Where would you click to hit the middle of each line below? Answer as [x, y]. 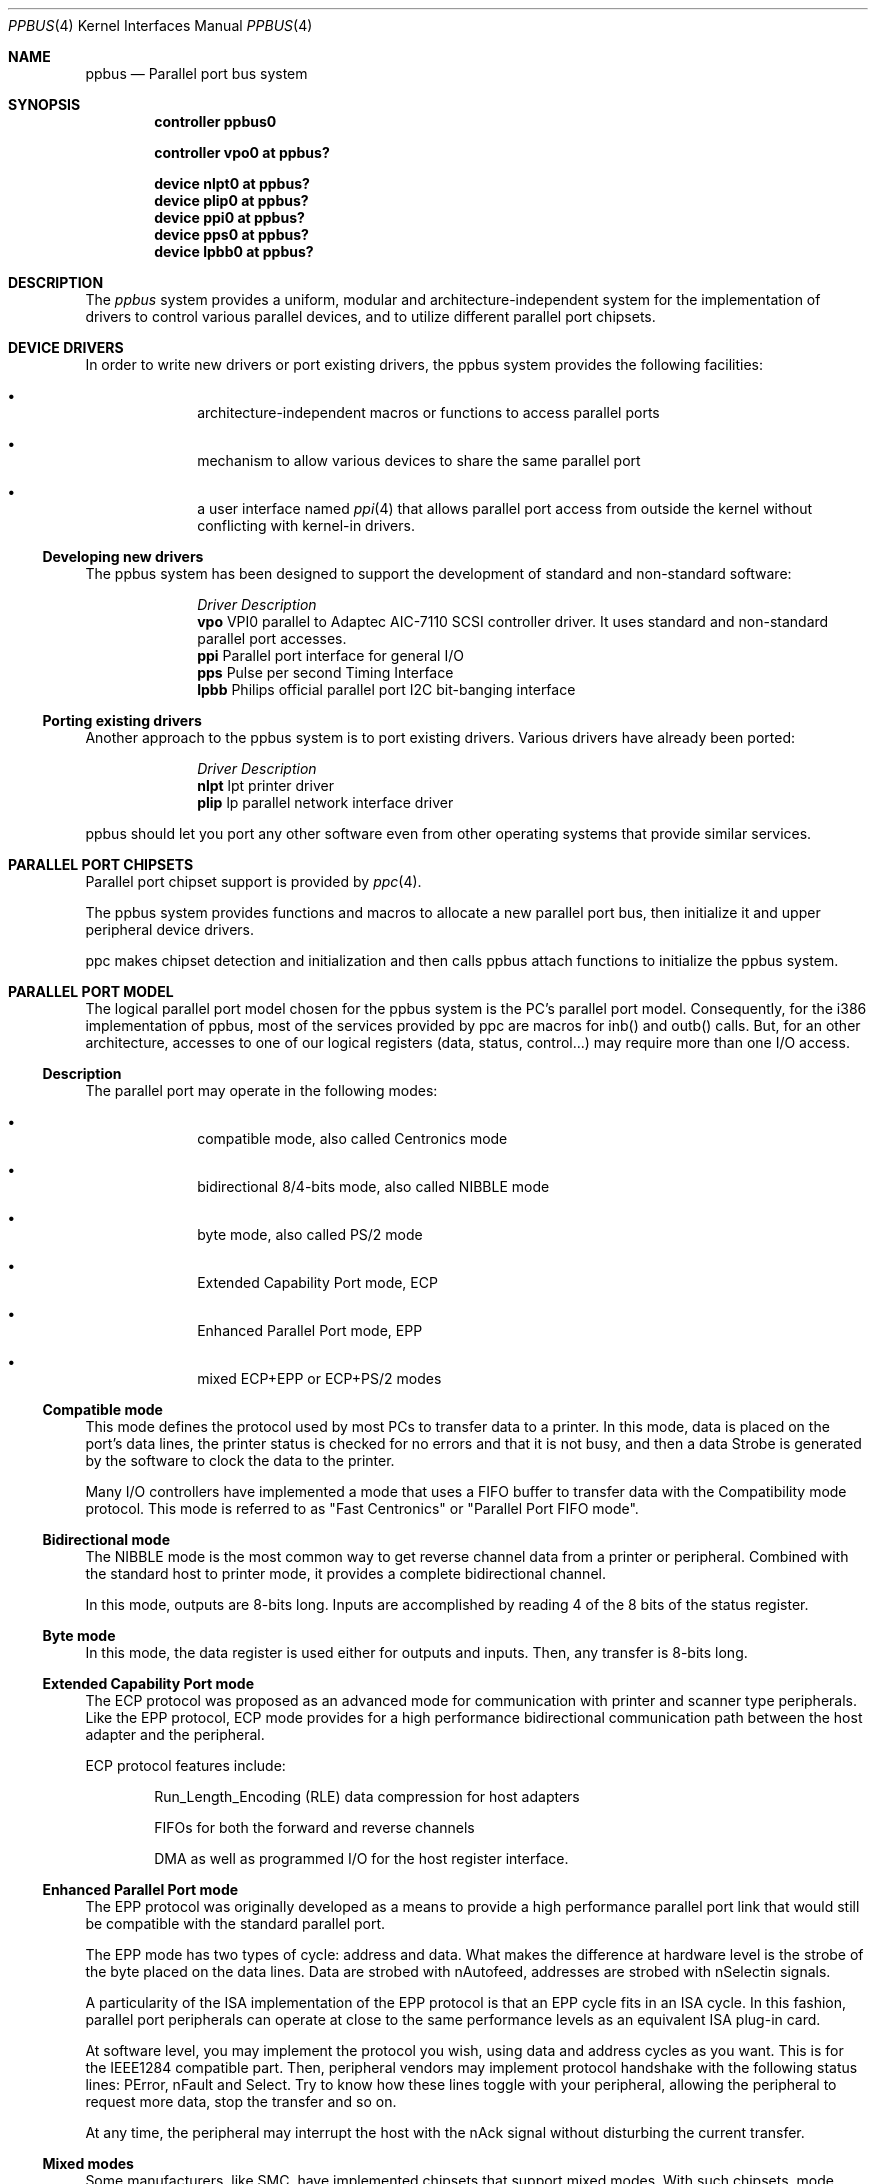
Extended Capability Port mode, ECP [317, 1282]
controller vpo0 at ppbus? [242, 152]
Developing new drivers [123, 556]
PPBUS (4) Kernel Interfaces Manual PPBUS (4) [160, 25]
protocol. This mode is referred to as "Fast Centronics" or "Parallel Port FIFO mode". [362, 1508]
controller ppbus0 [215, 121]
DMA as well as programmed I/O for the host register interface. [361, 1858]
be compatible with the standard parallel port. [235, 1923]
